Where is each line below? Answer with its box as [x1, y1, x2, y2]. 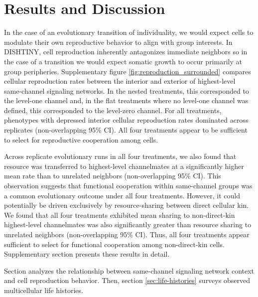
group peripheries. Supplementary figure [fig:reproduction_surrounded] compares [4, 66, 251, 76]
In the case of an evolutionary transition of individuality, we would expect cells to [4, 27, 254, 37]
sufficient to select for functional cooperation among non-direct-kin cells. [4, 239, 225, 249]
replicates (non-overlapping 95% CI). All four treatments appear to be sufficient [4, 125, 248, 135]
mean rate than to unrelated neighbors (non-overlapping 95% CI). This [4, 170, 221, 181]
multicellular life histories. [4, 285, 83, 295]
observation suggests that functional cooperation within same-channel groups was [4, 180, 253, 191]
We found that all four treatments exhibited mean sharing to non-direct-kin [4, 209, 235, 220]
